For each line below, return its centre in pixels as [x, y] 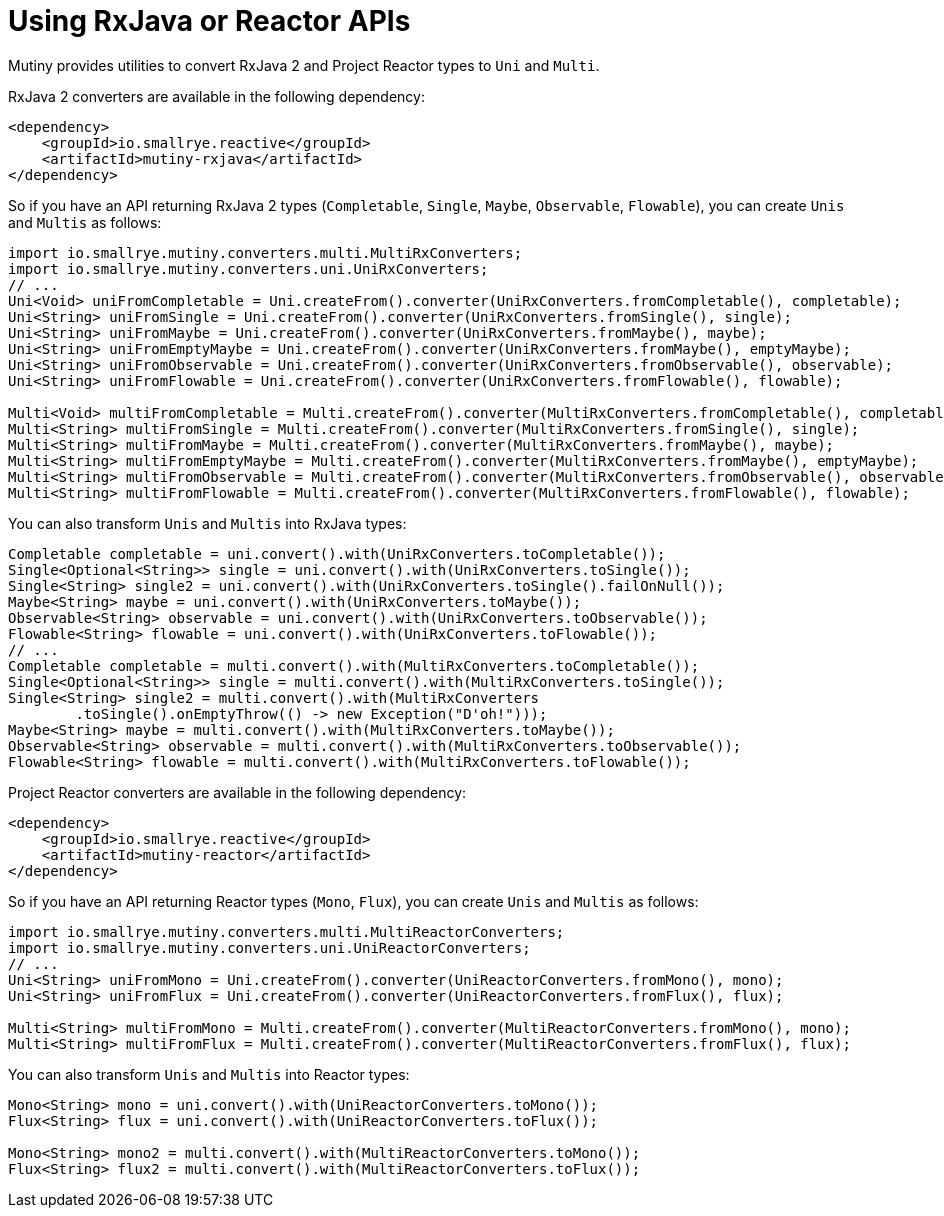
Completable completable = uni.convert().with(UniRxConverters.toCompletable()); [337, 553]
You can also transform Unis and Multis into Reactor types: [209, 1074]
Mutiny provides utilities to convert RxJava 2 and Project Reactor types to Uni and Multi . [304, 65]
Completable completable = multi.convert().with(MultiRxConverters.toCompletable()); [354, 665]
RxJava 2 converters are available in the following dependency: [216, 96]
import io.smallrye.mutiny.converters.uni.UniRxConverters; [248, 268]
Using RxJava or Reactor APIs [209, 21]
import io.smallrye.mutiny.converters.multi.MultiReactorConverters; [286, 931]
